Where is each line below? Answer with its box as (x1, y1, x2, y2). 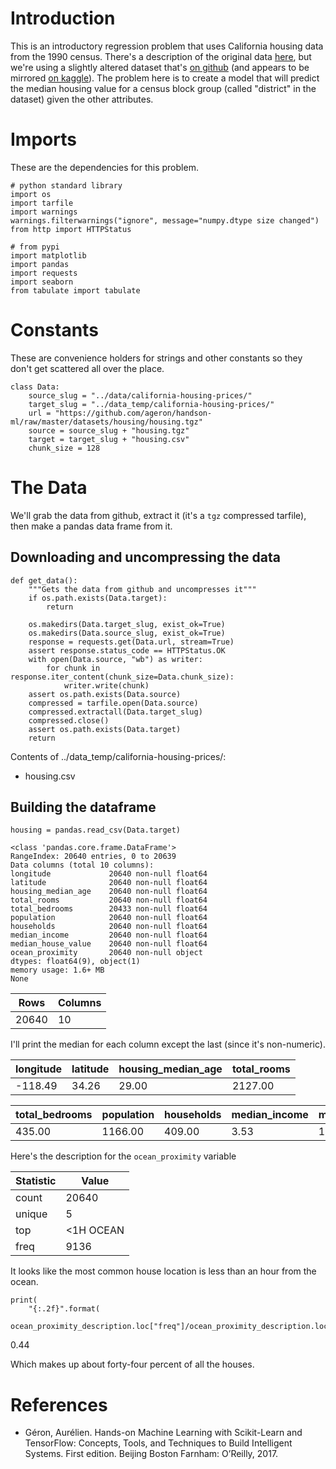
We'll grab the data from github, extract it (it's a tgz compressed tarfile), (10, 509, 307, 521)
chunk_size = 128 (28, 443, 101, 453)
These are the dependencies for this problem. (10, 161, 199, 173)
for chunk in (46, 663, 101, 673)
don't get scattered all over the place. (10, 362, 165, 374)
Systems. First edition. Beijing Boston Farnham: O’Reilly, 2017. (24, 1448, 279, 1460)
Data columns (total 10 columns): (10, 860, 155, 871)
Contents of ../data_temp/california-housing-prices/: (10, 750, 227, 762)
